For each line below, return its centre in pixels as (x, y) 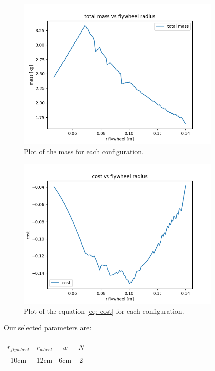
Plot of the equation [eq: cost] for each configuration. (104, 311)
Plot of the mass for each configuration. (84, 152)
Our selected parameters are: (48, 328)
